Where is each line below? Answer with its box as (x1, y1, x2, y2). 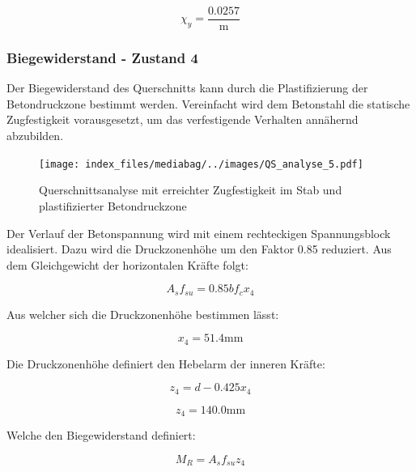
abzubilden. (6, 127, 64, 144)
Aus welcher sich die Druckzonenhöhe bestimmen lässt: (6, 305, 279, 322)
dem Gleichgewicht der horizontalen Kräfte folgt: (6, 256, 248, 273)
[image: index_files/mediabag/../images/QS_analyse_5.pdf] (39, 158, 363, 170)
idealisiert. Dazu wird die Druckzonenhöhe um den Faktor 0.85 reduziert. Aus (6, 240, 392, 257)
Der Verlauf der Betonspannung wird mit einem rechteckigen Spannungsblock (6, 224, 391, 241)
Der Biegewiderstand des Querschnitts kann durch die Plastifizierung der (6, 79, 368, 96)
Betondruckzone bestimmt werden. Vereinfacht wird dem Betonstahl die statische (6, 95, 410, 112)
